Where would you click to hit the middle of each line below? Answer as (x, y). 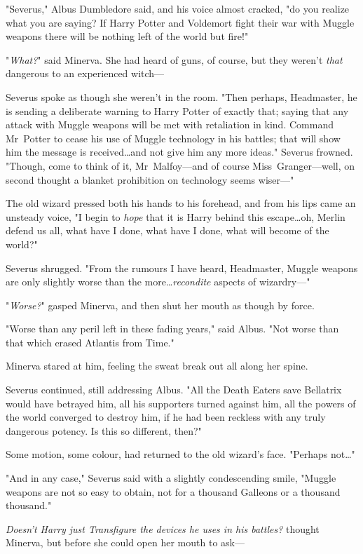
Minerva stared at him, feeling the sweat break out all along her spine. (157, 366)
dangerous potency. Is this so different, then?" (104, 430)
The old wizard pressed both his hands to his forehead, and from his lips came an (181, 203)
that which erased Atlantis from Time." (90, 342)
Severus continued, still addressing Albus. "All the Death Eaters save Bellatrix (174, 390)
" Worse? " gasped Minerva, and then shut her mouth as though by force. (160, 305)
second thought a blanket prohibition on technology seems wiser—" (150, 179)
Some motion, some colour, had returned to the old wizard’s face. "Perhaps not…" (180, 454)
